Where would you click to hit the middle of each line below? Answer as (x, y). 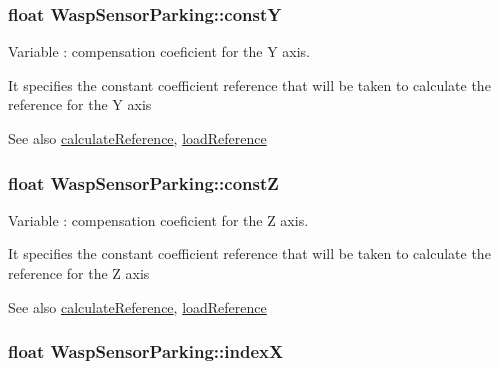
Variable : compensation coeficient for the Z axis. (158, 219)
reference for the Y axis (80, 104)
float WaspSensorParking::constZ (143, 182)
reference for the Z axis (79, 273)
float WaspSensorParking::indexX (146, 351)
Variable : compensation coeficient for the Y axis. (159, 51)
